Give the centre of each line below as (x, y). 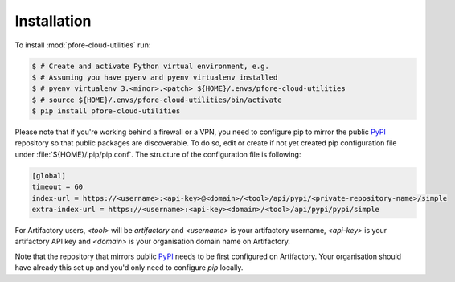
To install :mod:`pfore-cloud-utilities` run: (83, 45)
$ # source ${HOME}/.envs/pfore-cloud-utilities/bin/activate (157, 100)
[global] (49, 176)
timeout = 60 (57, 187)
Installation (53, 21)
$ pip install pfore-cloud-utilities (106, 111)
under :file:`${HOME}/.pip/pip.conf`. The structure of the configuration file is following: (158, 154)
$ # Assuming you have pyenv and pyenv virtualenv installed (155, 77)
